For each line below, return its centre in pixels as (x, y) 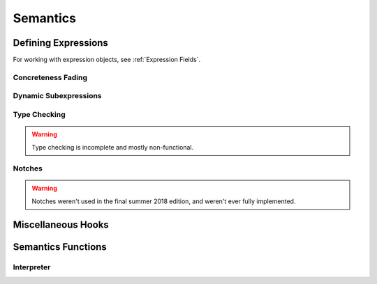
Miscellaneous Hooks (61, 224)
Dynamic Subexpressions (57, 96)
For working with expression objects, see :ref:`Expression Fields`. (107, 60)
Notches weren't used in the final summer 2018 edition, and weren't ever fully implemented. (164, 201)
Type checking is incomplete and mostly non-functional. (113, 147)
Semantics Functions (60, 247)
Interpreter (32, 267)
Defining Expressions (60, 43)
